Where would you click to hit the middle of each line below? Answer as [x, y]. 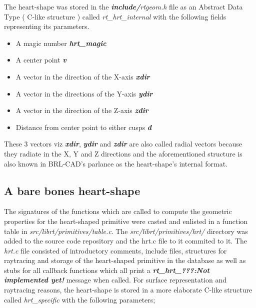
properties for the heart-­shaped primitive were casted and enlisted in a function [126, 221]
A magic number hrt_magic [61, 43]
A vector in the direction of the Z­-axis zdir [82, 110]
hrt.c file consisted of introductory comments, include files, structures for [115, 250]
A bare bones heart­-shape [72, 190]
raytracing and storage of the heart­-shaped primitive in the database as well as [125, 260]
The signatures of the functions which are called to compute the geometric [118, 211]
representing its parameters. [47, 26]
